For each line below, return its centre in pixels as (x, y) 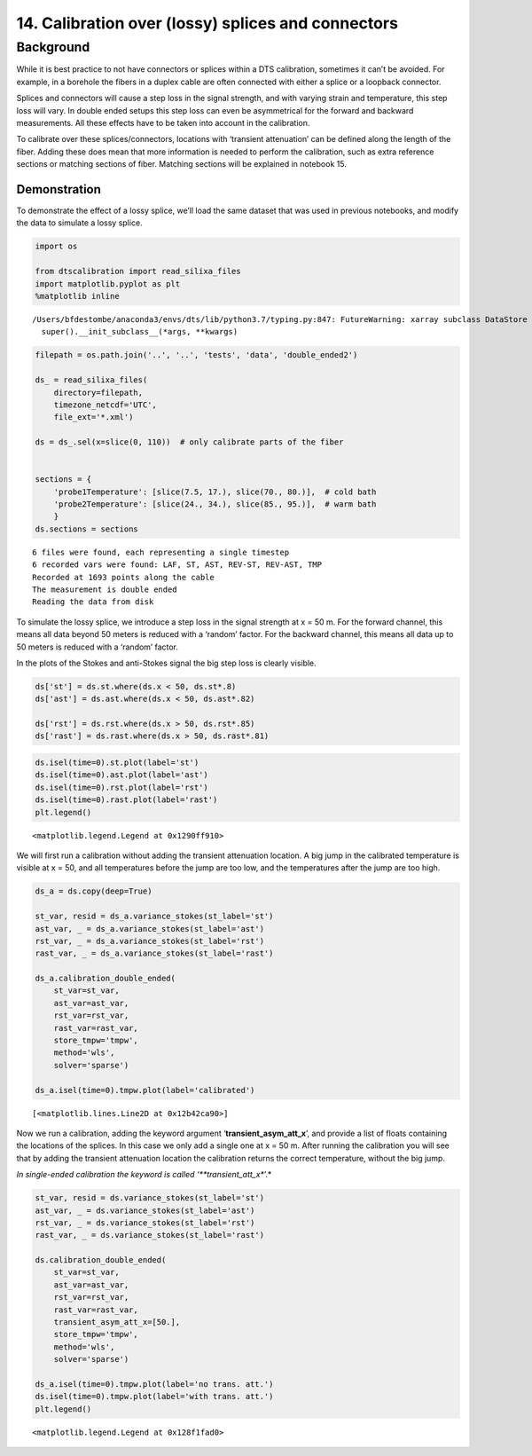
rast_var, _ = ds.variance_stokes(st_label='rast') (150, 1235)
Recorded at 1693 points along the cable (123, 577)
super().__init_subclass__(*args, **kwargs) (140, 332)
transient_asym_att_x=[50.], (117, 1322)
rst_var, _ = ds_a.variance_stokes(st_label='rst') (150, 941)
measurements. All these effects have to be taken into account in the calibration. (163, 122)
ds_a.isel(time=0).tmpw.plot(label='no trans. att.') (154, 1384)
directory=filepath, (98, 392)
